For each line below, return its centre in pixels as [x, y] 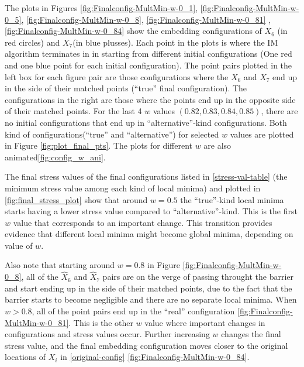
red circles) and [32, 42]
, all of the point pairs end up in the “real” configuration [133, 311]
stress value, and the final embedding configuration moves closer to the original [146, 345]
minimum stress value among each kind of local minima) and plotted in [133, 188]
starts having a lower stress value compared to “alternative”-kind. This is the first [151, 211]
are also [217, 145]
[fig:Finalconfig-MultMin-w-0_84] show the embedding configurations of [133, 31]
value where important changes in [205, 322]
